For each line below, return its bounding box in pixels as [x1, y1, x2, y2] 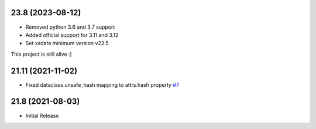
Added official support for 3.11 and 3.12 [25, 31, 119, 38]
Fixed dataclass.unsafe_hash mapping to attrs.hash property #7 [25, 81, 180, 88]
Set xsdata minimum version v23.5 [25, 40, 109, 47]
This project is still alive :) [11, 50, 73, 57]
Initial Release [25, 112, 59, 119]
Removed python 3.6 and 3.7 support [25, 23, 115, 30]
